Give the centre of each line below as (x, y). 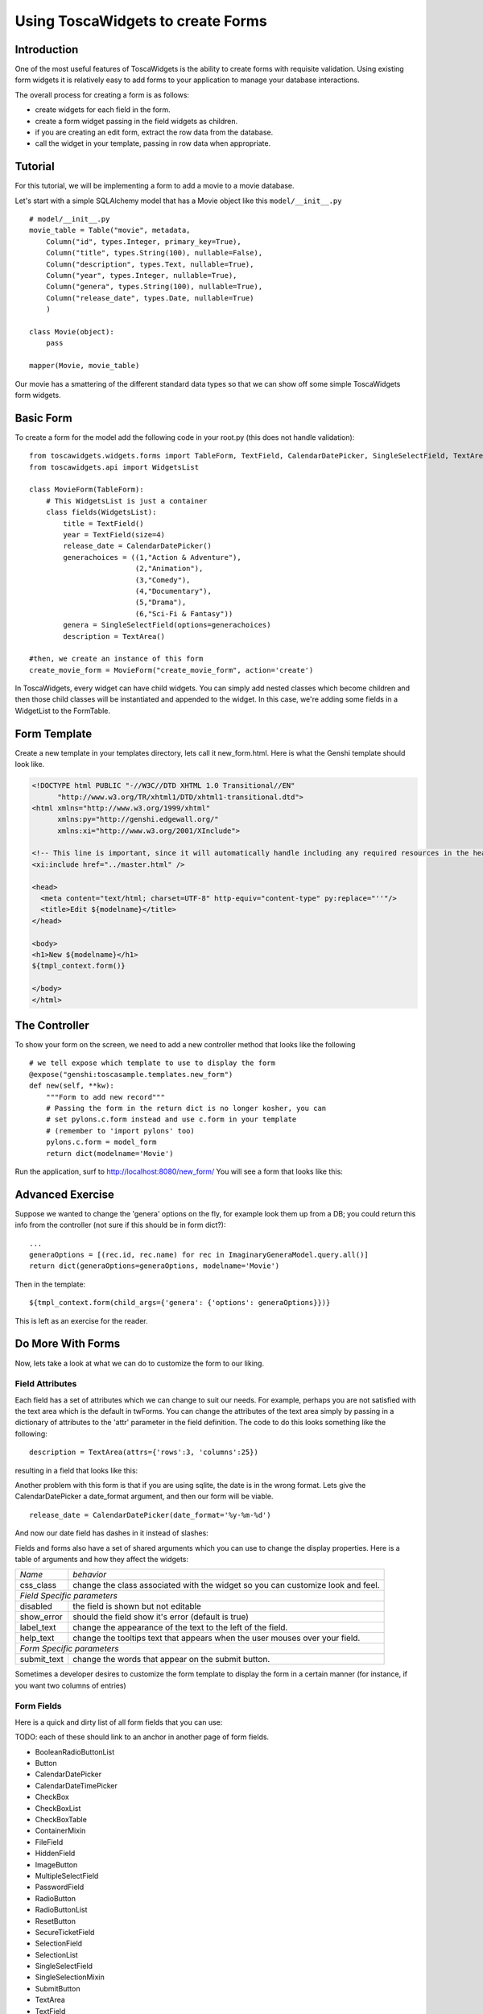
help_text (37, 1638)
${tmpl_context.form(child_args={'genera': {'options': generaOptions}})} (180, 1303)
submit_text (42, 1660)
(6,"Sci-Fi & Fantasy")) (184, 613)
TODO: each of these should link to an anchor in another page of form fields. (142, 1737)
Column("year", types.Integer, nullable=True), (141, 276)
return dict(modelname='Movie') (109, 1153)
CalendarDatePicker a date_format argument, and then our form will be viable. (144, 1496)
